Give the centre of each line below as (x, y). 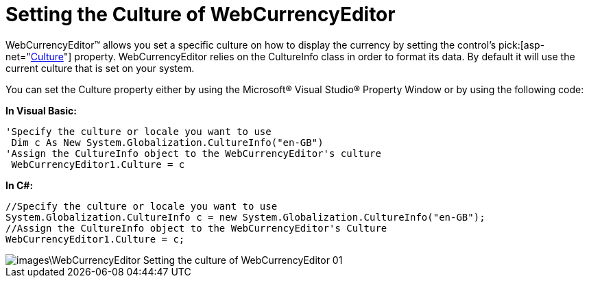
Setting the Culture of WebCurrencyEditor (201, 14)
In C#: (20, 185)
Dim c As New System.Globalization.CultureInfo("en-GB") (167, 142)
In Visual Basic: (41, 110)
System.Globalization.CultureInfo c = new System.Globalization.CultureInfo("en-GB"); (245, 217)
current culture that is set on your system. (100, 68)
